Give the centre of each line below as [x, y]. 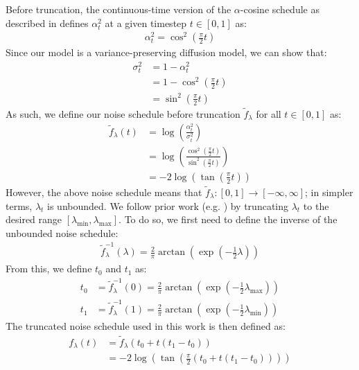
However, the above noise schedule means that [104, 192]
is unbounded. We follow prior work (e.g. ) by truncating [168, 205]
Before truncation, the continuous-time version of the [119, 9]
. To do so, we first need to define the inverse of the [228, 219]
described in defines [47, 23]
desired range [34, 219]
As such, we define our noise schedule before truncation [123, 114]
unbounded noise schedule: [62, 232]
